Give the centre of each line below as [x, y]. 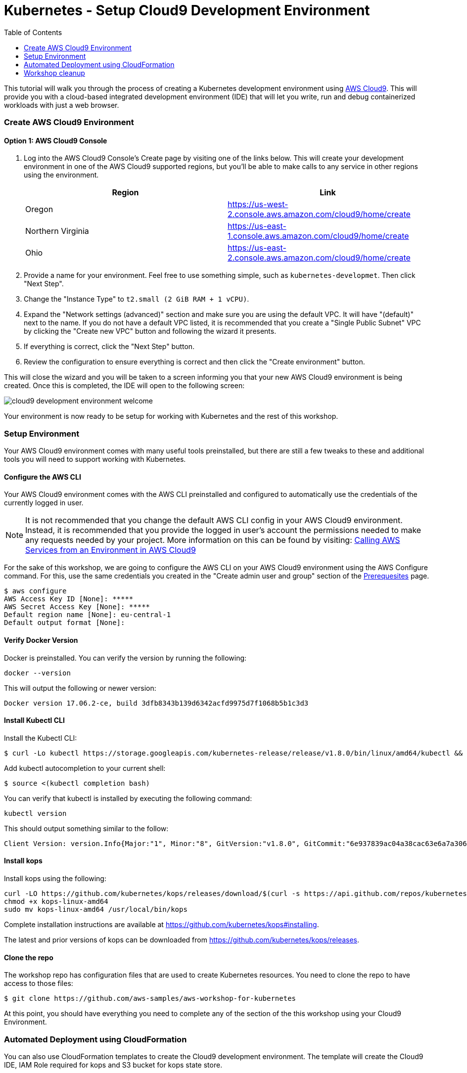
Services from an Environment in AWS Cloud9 [111, 550]
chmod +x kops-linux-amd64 [56, 901]
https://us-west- [258, 204]
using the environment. [61, 175]
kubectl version [35, 813]
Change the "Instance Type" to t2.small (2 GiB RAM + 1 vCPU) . [137, 299]
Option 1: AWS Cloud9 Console [56, 140]
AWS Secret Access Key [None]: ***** [77, 607]
